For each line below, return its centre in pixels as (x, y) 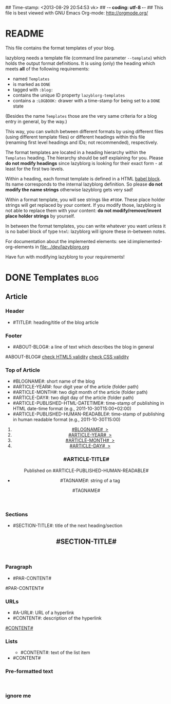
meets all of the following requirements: (47, 68)
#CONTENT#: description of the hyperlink (57, 618)
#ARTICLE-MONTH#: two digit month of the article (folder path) (80, 392)
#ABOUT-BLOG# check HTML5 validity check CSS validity (67, 357)
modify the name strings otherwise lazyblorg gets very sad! (69, 189)
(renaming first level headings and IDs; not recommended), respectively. (82, 142)
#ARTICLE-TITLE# (86, 459)
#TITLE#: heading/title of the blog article (56, 322)
